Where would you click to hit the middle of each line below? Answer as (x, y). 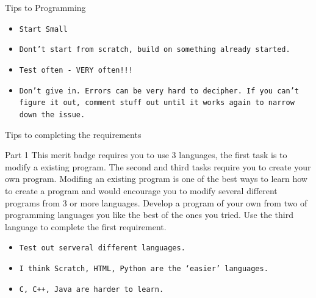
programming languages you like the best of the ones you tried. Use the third (149, 215)
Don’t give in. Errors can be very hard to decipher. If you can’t (159, 91)
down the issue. (52, 114)
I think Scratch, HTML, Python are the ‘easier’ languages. (144, 268)
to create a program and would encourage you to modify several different (141, 190)
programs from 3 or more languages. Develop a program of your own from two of (156, 202)
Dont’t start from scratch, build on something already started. (155, 50)
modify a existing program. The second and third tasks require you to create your (158, 166)
